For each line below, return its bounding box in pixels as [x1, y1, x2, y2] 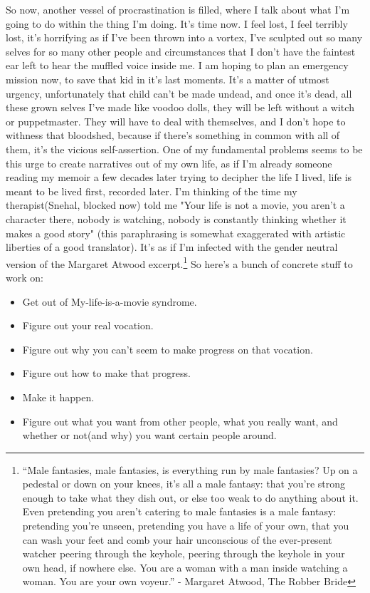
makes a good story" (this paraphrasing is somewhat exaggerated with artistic [6, 225, 346, 240]
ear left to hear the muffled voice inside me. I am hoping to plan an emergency [6, 58, 349, 73]
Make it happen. [22, 389, 95, 404]
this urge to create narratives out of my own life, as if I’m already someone [6, 155, 332, 170]
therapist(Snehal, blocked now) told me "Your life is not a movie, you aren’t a [6, 197, 345, 212]
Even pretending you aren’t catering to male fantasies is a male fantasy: [22, 504, 337, 519]
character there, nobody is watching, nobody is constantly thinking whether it [6, 211, 347, 226]
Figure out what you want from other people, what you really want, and [22, 413, 338, 428]
